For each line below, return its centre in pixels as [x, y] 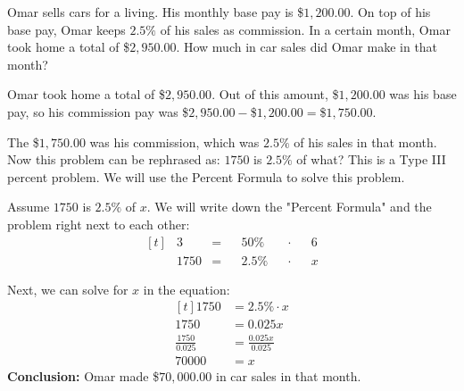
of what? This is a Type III [371, 159]
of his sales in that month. [365, 141]
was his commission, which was [174, 141]
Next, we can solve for [68, 289]
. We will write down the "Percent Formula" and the [289, 207]
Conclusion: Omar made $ [83, 376]
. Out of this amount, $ [275, 94]
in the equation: [186, 289]
